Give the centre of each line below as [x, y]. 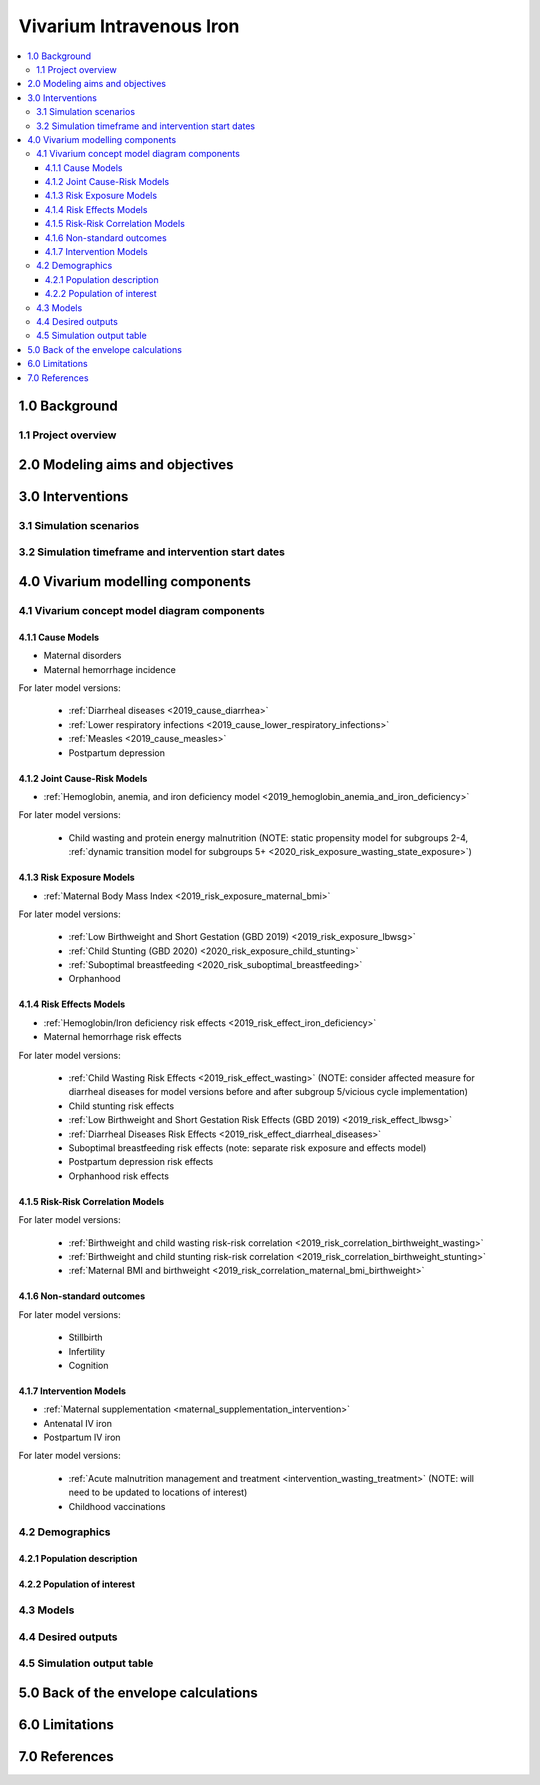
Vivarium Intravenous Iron [129, 26]
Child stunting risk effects [121, 1106]
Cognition [88, 1365]
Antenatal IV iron [77, 1423]
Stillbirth [86, 1337]
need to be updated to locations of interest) [158, 1492]
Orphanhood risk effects [119, 1176]
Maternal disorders [82, 656]
